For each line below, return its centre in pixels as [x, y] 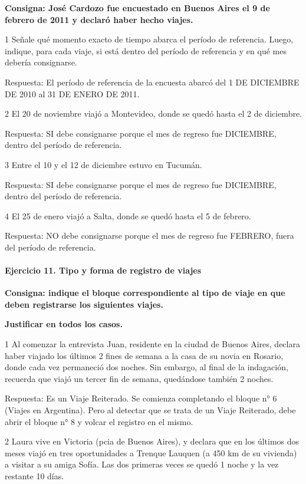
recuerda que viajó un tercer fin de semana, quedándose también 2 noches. [139, 378]
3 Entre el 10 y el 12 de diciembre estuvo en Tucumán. [103, 164]
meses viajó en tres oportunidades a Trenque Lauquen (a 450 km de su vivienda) [151, 452]
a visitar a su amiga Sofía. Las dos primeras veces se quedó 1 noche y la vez [142, 464]
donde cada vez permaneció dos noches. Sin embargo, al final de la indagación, [147, 367]
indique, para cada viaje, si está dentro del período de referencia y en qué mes [146, 50]
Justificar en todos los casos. [64, 324]
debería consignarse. [41, 62]
